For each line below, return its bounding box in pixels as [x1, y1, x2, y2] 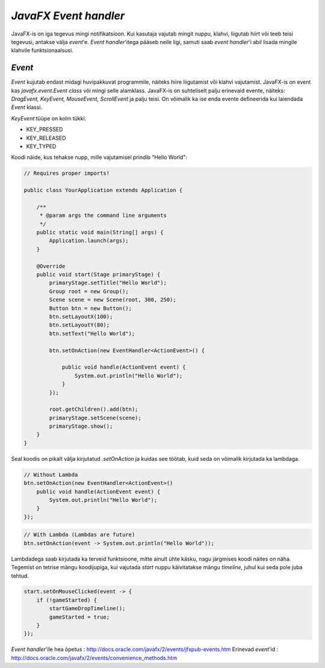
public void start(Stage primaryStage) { [36, 271, 161, 278]
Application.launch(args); [49, 237, 129, 244]
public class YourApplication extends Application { [23, 187, 183, 194]
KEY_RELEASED [26, 134, 66, 142]
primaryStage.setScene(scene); [49, 414, 141, 421]
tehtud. [11, 572, 29, 579]
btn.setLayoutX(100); [49, 313, 113, 320]
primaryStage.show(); [49, 423, 113, 430]
